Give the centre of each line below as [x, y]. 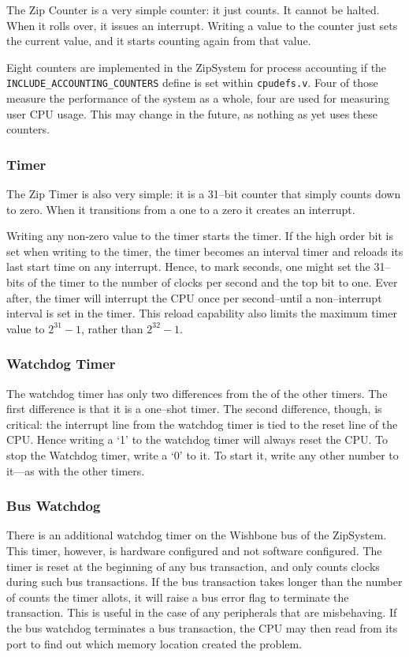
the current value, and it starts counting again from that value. [159, 41]
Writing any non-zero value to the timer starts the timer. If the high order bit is [200, 236]
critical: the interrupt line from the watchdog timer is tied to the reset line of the [202, 424]
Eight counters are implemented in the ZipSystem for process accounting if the [197, 67]
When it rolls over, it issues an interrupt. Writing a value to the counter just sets [202, 25]
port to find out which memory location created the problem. [154, 643]
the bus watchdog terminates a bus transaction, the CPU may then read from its [202, 627]
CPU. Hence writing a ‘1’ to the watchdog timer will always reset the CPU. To [197, 439]
